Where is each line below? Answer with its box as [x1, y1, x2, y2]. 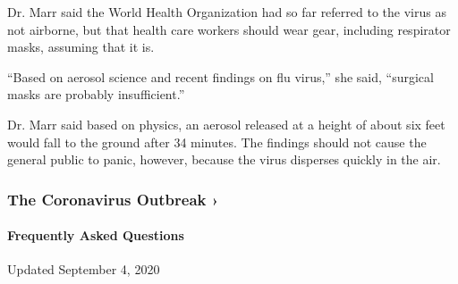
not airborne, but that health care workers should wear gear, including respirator [7, 20, 451, 38]
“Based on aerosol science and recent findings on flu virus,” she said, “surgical [7, 67, 434, 86]
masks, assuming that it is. [7, 38, 155, 56]
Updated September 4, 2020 [7, 260, 160, 279]
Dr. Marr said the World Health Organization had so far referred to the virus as [7, 3, 446, 21]
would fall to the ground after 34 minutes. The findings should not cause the [7, 132, 427, 151]
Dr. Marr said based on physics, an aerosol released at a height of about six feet [7, 114, 445, 133]
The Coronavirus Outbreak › [7, 188, 219, 210]
